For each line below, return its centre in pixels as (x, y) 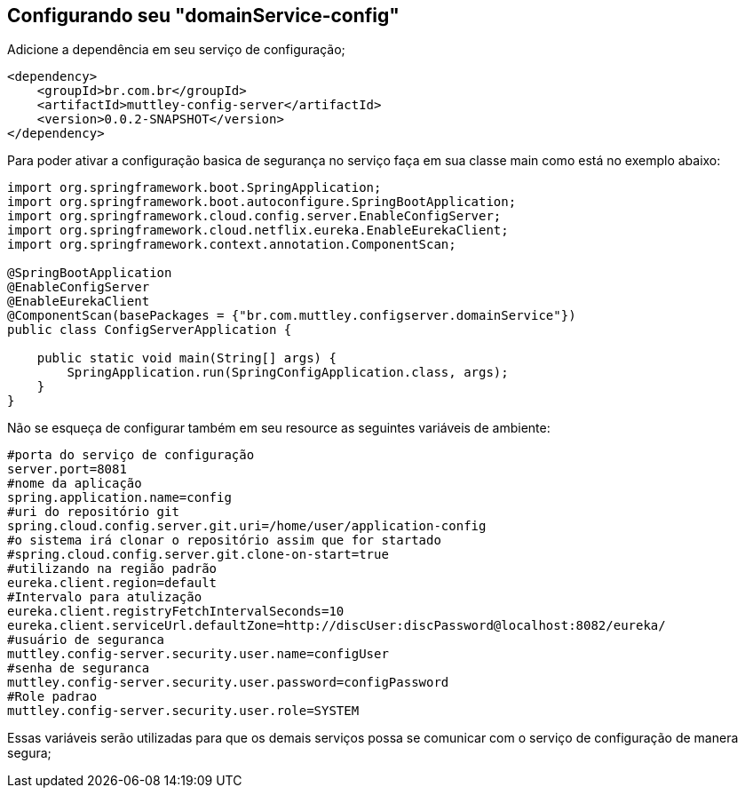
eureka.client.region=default (112, 583)
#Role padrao (52, 697)
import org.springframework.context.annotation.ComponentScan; (232, 245)
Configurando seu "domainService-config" (203, 16)
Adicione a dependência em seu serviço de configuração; (176, 50)
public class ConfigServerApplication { (150, 330)
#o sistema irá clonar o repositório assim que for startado (224, 541)
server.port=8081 (67, 469)
